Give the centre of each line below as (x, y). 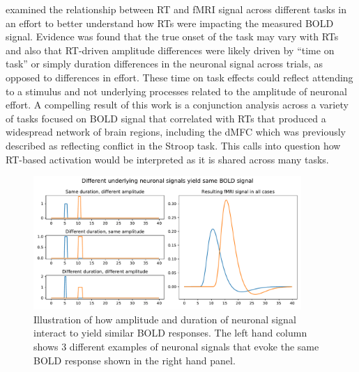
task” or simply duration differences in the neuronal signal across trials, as (165, 64)
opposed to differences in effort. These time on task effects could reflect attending (179, 77)
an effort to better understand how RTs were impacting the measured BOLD (170, 23)
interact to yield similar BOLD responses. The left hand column (170, 333)
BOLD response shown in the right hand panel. (135, 360)
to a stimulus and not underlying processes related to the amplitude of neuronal (176, 91)
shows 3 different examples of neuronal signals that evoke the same (176, 346)
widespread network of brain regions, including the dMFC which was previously (176, 132)
